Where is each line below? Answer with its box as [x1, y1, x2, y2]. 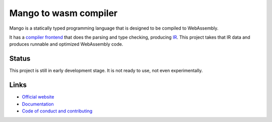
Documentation [22, 101, 54, 107]
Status [9, 54, 31, 63]
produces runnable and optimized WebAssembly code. [9, 41, 123, 47]
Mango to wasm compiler [9, 8, 118, 19]
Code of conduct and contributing [22, 108, 93, 114]
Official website [22, 94, 54, 100]
